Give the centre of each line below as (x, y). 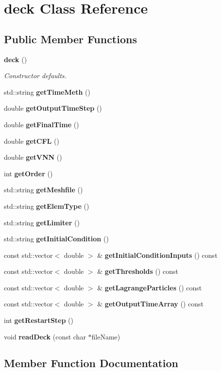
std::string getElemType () (47, 206)
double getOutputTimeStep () (53, 108)
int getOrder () (28, 173)
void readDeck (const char (45, 336)
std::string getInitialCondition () (56, 239)
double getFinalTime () (42, 124)
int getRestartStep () (39, 320)
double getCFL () (32, 141)
